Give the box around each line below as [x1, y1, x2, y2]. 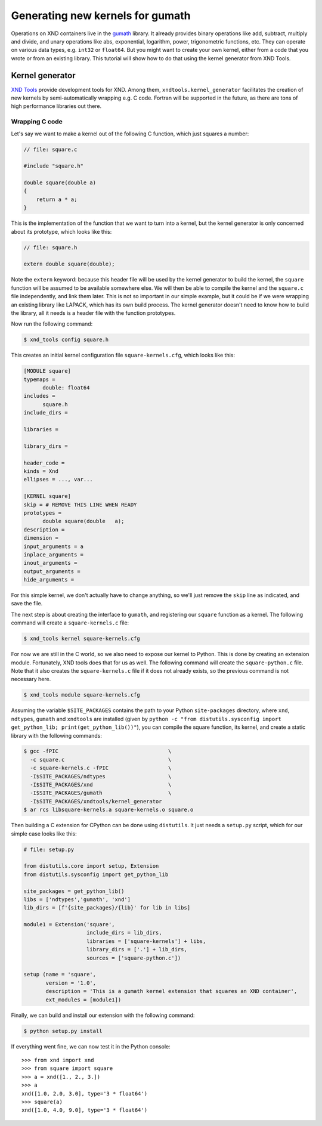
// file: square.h [23, 244, 78, 250]
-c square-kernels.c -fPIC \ [30, 765, 172, 772]
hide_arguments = [23, 576, 75, 583]
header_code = [23, 459, 65, 466]
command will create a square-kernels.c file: [11, 619, 129, 626]
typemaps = [23, 376, 55, 383]
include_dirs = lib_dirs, [86, 929, 162, 936]
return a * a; [36, 196, 78, 203]
